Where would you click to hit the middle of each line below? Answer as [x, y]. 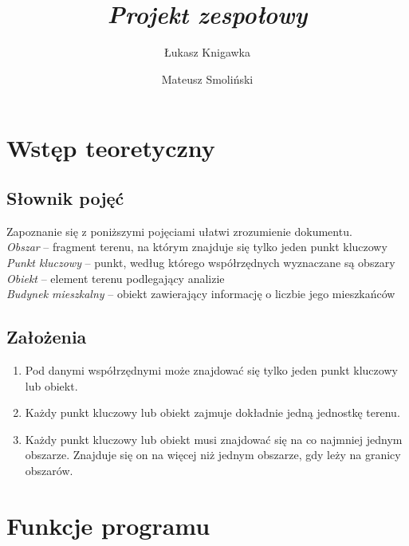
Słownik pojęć [65, 198]
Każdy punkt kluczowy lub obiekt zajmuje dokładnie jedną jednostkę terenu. [212, 412]
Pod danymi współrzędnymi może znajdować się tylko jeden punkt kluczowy [211, 370]
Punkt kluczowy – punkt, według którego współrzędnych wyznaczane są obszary [201, 263]
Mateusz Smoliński [207, 79]
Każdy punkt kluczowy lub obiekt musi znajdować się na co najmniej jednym [214, 439]
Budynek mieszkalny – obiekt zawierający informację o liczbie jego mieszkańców [201, 294]
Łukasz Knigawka [207, 52]
